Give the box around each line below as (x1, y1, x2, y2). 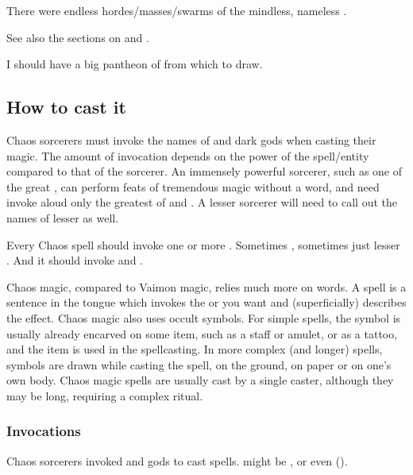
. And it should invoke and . (6, 252, 143, 268)
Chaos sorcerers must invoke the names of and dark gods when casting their (6, 131, 376, 148)
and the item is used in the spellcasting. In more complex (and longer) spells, (6, 341, 383, 357)
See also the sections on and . (6, 29, 149, 45)
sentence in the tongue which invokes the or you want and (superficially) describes (6, 294, 407, 311)
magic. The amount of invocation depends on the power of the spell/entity (6, 147, 369, 164)
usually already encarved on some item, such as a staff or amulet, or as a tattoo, (6, 325, 398, 342)
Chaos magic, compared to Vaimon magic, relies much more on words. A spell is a (6, 278, 407, 295)
